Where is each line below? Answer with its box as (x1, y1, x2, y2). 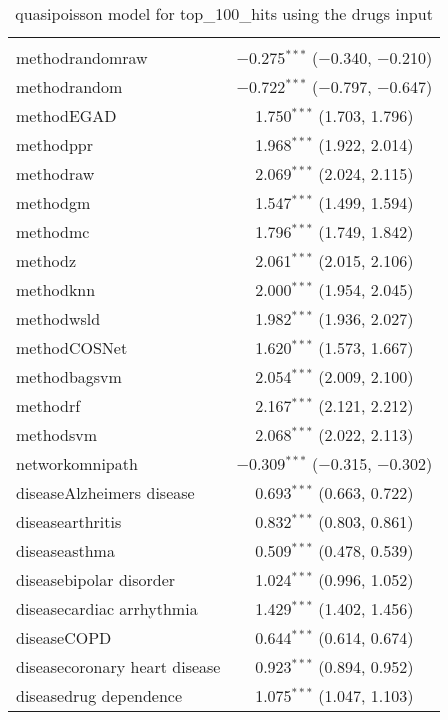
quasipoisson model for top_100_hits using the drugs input (15, 2, 433, 25)
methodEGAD (16, 104, 117, 127)
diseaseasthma (16, 539, 115, 562)
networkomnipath (16, 452, 138, 475)
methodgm (16, 191, 91, 214)
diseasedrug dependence (16, 684, 183, 707)
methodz (16, 249, 77, 272)
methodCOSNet (16, 336, 128, 359)
